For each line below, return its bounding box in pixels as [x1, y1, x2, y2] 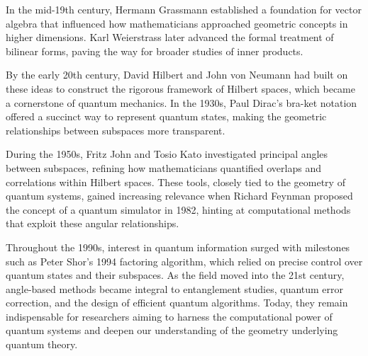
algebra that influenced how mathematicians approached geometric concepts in [6, 16, 348, 30]
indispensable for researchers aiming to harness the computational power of [6, 309, 333, 323]
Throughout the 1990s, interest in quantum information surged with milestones [6, 239, 350, 254]
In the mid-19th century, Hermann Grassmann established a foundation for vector [6, 2, 362, 16]
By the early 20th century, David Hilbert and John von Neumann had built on [6, 67, 348, 82]
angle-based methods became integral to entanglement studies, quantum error [6, 281, 344, 296]
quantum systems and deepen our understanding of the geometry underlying [6, 323, 338, 338]
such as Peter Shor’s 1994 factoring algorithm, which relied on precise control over [6, 253, 363, 268]
